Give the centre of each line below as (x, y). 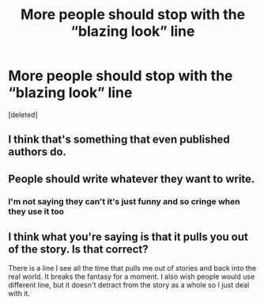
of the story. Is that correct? (78, 250)
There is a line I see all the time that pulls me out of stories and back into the (132, 268)
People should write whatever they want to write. (132, 179)
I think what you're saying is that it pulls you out (128, 237)
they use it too (36, 211)
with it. (19, 294)
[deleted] (23, 114)
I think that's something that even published (119, 140)
